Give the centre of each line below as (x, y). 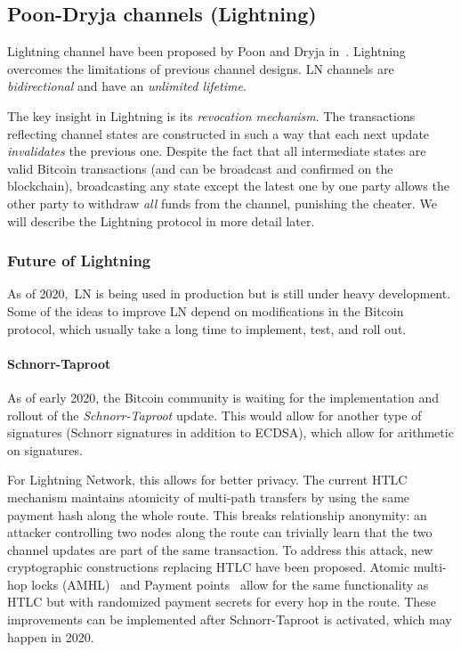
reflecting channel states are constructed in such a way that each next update (218, 133)
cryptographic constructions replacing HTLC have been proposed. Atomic (209, 567)
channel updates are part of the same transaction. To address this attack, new (220, 549)
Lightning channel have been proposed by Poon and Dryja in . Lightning (206, 51)
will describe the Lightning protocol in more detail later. (161, 220)
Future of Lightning (79, 261)
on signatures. (45, 449)
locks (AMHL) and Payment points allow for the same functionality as (230, 584)
